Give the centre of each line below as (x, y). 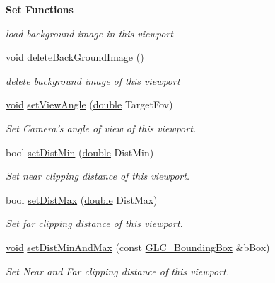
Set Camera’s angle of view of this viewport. (101, 128)
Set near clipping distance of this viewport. (98, 176)
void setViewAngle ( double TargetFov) (89, 104)
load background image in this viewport (89, 33)
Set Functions (40, 9)
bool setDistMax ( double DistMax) (82, 199)
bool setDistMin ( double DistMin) (80, 152)
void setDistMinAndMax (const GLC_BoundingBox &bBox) (138, 247)
